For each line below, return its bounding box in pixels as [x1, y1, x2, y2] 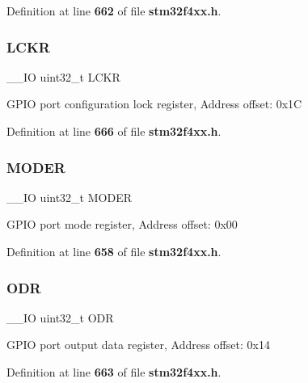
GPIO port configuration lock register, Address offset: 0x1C [6, 95, 302, 112]
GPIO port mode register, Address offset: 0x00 [6, 216, 238, 233]
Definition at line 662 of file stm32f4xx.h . [6, 2, 222, 19]
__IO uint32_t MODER [6, 188, 132, 205]
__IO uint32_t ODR [6, 309, 114, 326]
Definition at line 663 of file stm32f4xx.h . [6, 364, 222, 380]
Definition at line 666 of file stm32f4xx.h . [6, 123, 222, 139]
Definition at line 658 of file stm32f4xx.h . [6, 243, 222, 259]
